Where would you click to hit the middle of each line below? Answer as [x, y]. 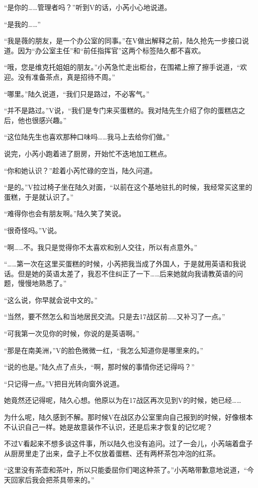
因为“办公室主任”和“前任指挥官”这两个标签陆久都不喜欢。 [111, 50]
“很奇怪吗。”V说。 [33, 230]
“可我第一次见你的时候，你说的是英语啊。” [72, 333]
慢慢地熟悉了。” [42, 283]
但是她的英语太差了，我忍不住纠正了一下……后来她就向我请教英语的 [127, 273]
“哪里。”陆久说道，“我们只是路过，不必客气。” [77, 93]
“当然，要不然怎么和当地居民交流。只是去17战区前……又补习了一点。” [115, 316]
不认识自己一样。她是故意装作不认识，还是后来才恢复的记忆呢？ [108, 427]
